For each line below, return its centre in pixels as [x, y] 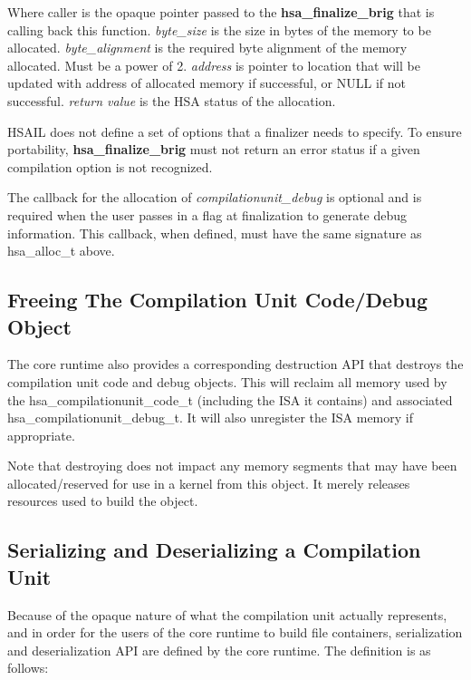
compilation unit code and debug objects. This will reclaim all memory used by [227, 381]
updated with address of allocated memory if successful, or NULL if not [207, 83]
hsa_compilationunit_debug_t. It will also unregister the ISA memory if [210, 418]
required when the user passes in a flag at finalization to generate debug [207, 214]
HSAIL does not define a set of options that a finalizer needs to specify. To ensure [235, 131]
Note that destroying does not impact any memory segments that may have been [232, 466]
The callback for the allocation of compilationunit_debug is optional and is [215, 197]
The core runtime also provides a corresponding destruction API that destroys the [235, 364]
